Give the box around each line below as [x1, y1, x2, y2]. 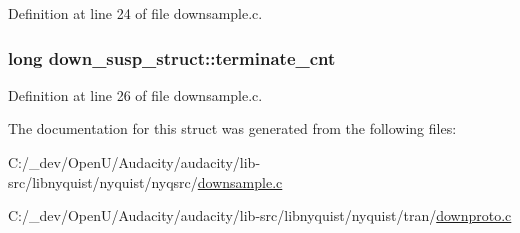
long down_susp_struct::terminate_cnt [8, 45, 336, 70]
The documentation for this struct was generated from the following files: [8, 118, 457, 139]
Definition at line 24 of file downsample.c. [8, 3, 263, 23]
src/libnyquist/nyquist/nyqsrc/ [8, 171, 198, 192]
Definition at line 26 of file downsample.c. [8, 84, 263, 105]
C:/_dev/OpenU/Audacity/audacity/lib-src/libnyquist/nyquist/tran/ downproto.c [8, 205, 512, 226]
